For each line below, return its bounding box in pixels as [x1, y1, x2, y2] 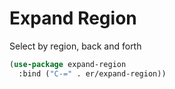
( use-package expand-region [9, 59, 127, 69]
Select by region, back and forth [9, 40, 142, 52]
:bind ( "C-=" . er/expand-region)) [18, 68, 167, 79]
